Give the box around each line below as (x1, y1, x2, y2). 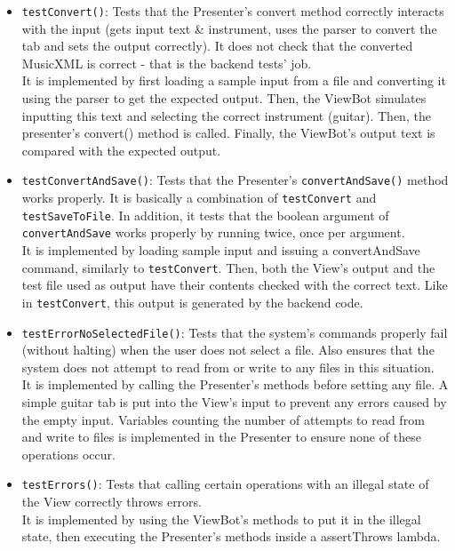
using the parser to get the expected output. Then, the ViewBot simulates (21, 89, 427, 108)
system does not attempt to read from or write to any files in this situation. (21, 357, 435, 376)
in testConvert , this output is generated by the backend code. (21, 292, 363, 311)
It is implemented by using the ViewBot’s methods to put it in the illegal (21, 509, 421, 528)
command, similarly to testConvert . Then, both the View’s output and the (21, 258, 435, 276)
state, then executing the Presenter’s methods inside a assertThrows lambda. (21, 527, 441, 546)
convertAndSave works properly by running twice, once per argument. (21, 223, 405, 242)
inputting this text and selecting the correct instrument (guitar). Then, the (21, 106, 431, 124)
